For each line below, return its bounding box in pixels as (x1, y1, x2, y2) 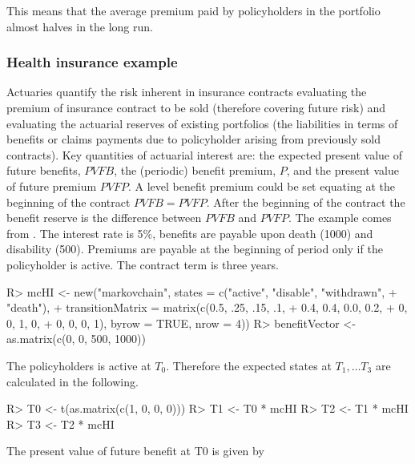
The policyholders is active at (6, 357, 151, 373)
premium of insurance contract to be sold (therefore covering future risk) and (6, 99, 386, 115)
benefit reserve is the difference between (6, 209, 202, 226)
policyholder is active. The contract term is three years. (6, 256, 279, 272)
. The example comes (288, 209, 392, 226)
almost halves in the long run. (6, 18, 153, 34)
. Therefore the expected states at (166, 357, 332, 373)
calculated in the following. (6, 373, 139, 389)
